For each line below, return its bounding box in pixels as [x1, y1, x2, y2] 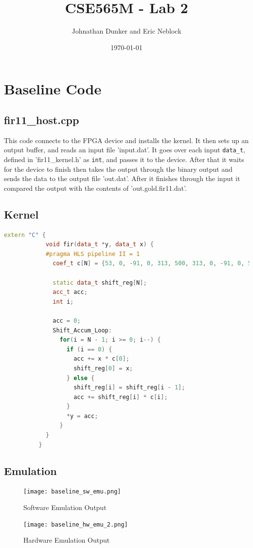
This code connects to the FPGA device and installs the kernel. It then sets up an [4, 135, 249, 145]
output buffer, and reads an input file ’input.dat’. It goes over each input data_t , [4, 145, 245, 155]
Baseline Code [4, 79, 102, 99]
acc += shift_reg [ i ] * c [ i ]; [73, 393, 168, 401]
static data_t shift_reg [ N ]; [53, 279, 147, 286]
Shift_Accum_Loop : [53, 327, 112, 334]
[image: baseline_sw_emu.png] [23, 488, 121, 495]
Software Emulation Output [23, 502, 107, 512]
